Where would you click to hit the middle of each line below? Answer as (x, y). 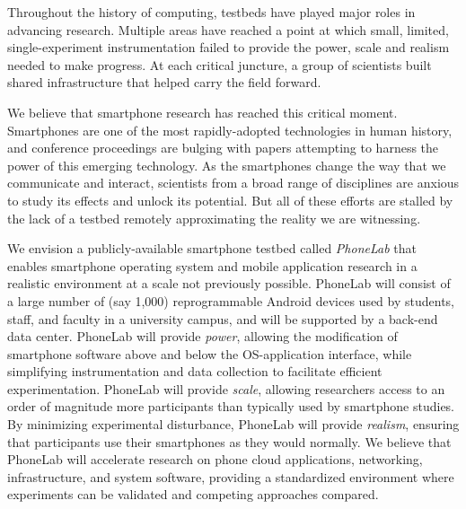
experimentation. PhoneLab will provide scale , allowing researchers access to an (226, 388)
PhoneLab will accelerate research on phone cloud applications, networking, (215, 459)
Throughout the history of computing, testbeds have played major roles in (211, 12)
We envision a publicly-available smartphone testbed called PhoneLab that (212, 248)
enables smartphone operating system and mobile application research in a (212, 265)
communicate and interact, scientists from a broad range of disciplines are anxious (233, 183)
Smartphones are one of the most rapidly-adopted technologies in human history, (230, 130)
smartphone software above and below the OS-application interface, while (210, 353)
